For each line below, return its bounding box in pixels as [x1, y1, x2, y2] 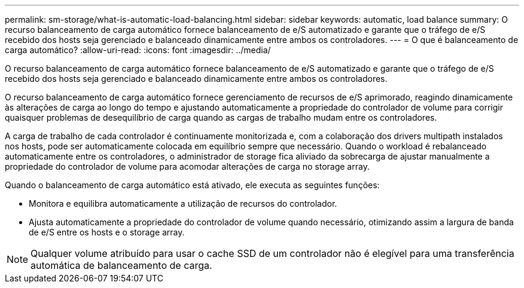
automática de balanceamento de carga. [31, 259, 212, 271]
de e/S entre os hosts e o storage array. [29, 227, 185, 237]
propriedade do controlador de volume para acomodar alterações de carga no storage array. [5, 161, 370, 171]
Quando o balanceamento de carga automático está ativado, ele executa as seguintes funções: [5, 180, 380, 190]
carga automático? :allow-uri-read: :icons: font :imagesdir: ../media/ [5, 45, 271, 55]
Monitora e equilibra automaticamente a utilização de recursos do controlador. [29, 198, 337, 209]
